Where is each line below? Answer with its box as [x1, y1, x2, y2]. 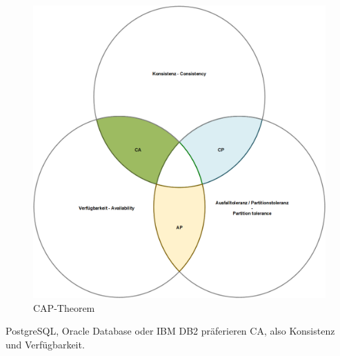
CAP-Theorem [33, 300, 95, 315]
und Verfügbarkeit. [6, 337, 85, 351]
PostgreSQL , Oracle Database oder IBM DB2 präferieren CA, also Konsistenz [6, 324, 335, 338]
